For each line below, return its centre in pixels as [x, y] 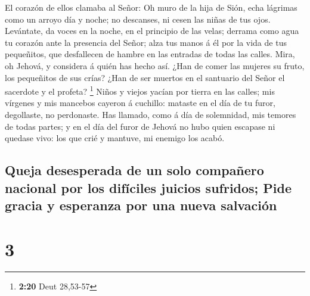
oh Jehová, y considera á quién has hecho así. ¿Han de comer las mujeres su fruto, [155, 65]
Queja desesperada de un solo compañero [134, 170]
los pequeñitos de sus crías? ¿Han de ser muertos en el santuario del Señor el [145, 77]
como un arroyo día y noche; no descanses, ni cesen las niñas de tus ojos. [138, 19]
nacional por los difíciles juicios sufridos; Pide [148, 187]
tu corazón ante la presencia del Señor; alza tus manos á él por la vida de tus [146, 42]
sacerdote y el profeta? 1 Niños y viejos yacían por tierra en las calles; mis [140, 90]
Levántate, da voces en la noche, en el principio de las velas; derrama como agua [152, 31]
